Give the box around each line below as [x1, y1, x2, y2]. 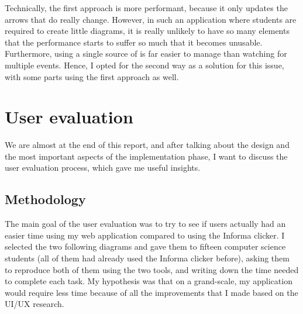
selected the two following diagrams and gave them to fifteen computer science [5, 240, 286, 253]
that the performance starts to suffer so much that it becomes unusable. [5, 36, 263, 48]
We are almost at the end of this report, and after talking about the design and [5, 139, 290, 151]
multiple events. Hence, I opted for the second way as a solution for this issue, [5, 58, 284, 71]
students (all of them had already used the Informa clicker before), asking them [5, 252, 290, 264]
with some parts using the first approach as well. [5, 70, 179, 82]
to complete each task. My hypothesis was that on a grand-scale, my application [5, 275, 292, 287]
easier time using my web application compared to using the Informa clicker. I [5, 229, 285, 241]
